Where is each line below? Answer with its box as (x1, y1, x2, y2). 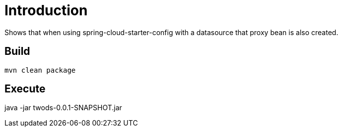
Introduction (4, 2, 88, 19)
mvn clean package (4, 66, 76, 74)
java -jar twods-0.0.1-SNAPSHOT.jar (4, 103, 122, 112)
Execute (4, 83, 46, 95)
